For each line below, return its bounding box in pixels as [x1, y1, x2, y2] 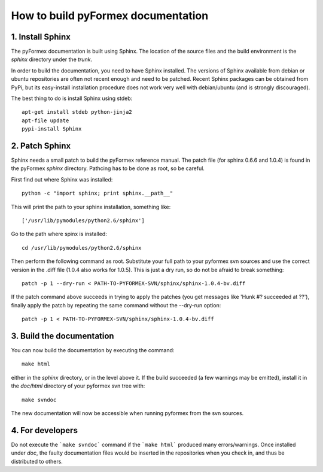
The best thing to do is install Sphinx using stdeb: [11, 95, 133, 102]
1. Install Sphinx [11, 32, 71, 42]
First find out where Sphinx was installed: [11, 176, 113, 183]
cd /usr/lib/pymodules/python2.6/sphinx [22, 244, 142, 251]
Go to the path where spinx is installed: [11, 231, 107, 238]
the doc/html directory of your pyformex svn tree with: [11, 382, 145, 389]
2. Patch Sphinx [11, 141, 71, 151]
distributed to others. [11, 458, 63, 465]
